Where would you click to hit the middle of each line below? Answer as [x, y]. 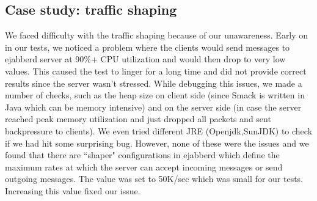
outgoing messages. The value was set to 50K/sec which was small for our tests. [154, 179]
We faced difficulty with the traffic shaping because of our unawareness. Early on [157, 35]
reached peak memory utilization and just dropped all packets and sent [138, 119]
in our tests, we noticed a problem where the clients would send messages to [148, 47]
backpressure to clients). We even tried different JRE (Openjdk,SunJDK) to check [159, 130]
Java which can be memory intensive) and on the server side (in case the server [153, 107]
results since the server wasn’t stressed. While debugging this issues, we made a [154, 83]
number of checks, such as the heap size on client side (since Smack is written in [155, 95]
